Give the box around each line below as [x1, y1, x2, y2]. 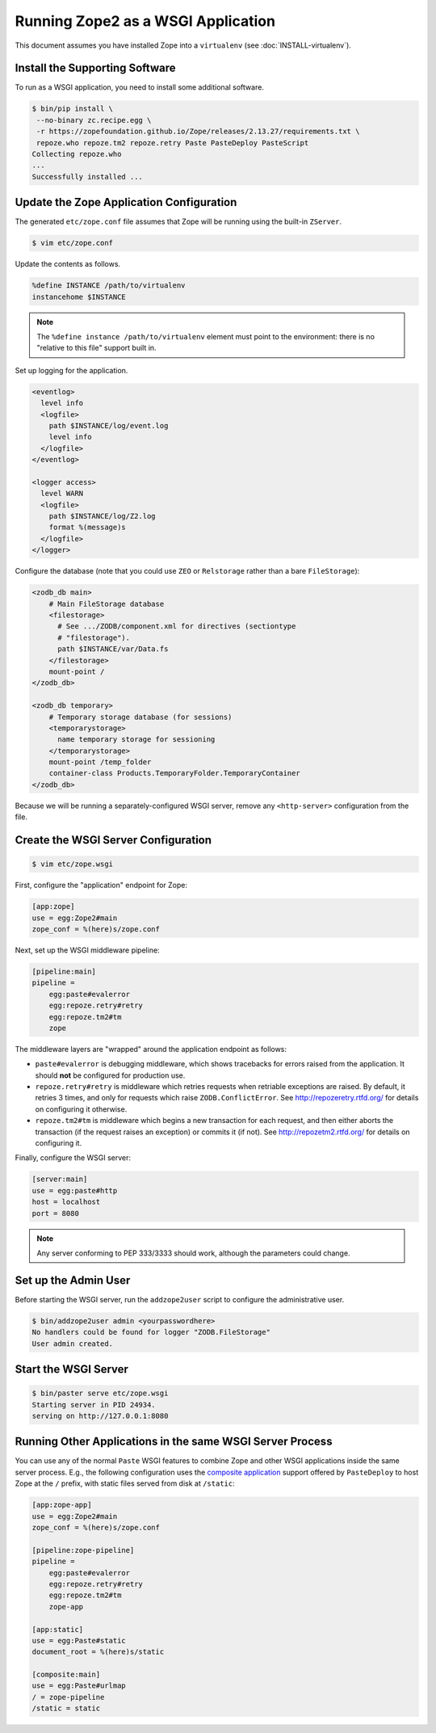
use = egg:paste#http [31, 1186, 118, 1195]
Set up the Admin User [15, 1273, 131, 1287]
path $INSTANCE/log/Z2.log [48, 511, 157, 521]
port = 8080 [31, 1209, 80, 1218]
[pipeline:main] [31, 966, 97, 976]
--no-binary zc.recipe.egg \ [36, 116, 152, 124]
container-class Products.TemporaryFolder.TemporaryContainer [48, 768, 300, 778]
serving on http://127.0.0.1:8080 [31, 1411, 169, 1420]
